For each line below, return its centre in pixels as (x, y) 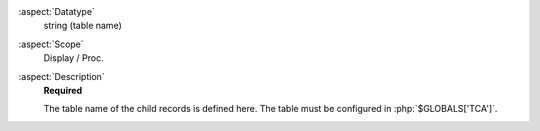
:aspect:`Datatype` (56, 11)
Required (63, 90)
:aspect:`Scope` (51, 44)
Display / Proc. (73, 58)
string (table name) (82, 26)
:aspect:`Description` (61, 76)
